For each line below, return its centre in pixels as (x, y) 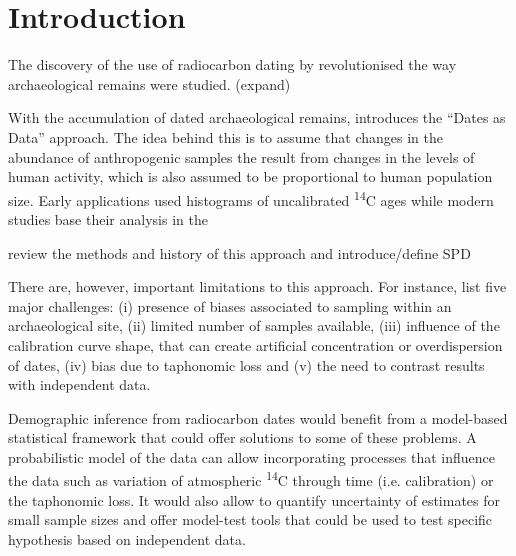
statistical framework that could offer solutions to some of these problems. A (242, 437)
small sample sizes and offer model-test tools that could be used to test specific (250, 519)
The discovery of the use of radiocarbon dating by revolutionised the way (232, 64)
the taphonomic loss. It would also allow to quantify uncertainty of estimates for (254, 499)
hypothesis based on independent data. (127, 538)
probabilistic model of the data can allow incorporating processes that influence (251, 456)
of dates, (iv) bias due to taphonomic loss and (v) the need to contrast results (246, 364)
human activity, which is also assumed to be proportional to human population (250, 176)
